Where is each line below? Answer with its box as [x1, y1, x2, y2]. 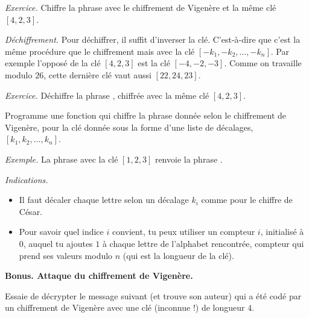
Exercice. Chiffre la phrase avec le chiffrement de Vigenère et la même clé [5, 1, 276, 13]
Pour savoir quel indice [19, 225, 104, 238]
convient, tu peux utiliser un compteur [112, 225, 255, 238]
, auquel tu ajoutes [23, 237, 93, 249]
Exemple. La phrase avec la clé [5, 152, 118, 165]
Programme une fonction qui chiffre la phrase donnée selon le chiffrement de [5, 109, 287, 122]
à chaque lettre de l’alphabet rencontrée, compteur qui [102, 237, 304, 249]
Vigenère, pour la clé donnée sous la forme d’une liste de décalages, [5, 120, 253, 133]
